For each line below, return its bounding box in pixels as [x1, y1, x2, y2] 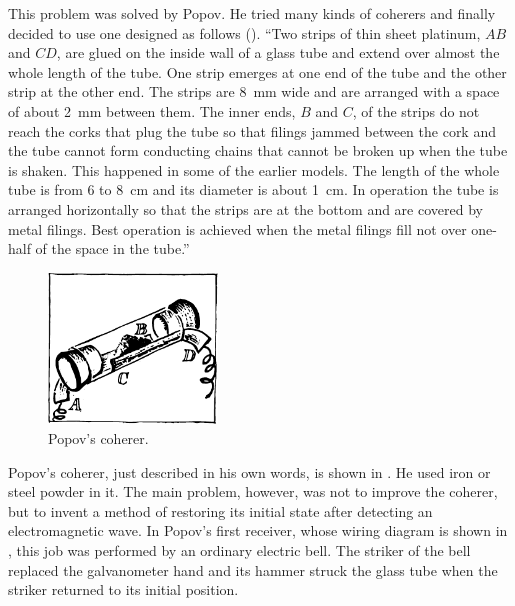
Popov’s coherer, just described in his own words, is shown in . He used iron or [8, 461, 491, 482]
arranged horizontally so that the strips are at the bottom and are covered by [8, 198, 483, 219]
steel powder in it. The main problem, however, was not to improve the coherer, [8, 481, 498, 502]
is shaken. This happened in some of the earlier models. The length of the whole [8, 159, 500, 180]
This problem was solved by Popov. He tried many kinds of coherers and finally [8, 3, 496, 23]
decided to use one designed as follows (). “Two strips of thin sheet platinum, [8, 22, 481, 43]
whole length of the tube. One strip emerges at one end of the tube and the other [8, 61, 507, 82]
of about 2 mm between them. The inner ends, [8, 100, 296, 121]
